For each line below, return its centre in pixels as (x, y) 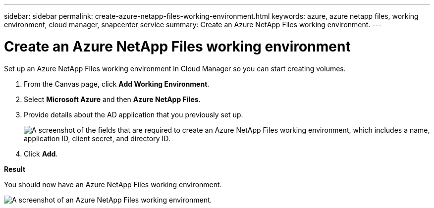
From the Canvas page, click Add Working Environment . (117, 84)
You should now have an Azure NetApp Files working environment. (113, 184)
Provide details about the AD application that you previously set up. (134, 114)
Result (15, 169)
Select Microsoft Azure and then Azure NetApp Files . (112, 99)
